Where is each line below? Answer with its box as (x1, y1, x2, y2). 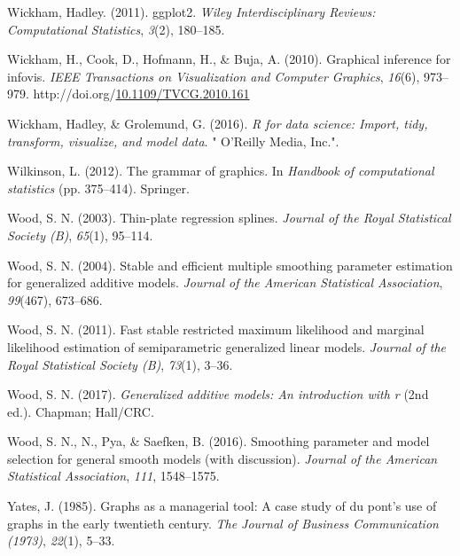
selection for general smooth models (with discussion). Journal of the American (7, 449, 438, 467)
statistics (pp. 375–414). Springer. (7, 178, 190, 197)
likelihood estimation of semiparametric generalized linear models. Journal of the (7, 337, 446, 356)
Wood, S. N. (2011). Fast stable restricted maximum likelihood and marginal (7, 320, 425, 339)
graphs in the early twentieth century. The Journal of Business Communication (7, 513, 439, 532)
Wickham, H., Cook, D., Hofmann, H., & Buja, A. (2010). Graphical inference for (7, 50, 451, 68)
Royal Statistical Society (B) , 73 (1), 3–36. (7, 355, 233, 373)
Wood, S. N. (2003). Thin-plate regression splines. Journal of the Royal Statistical (7, 208, 451, 227)
